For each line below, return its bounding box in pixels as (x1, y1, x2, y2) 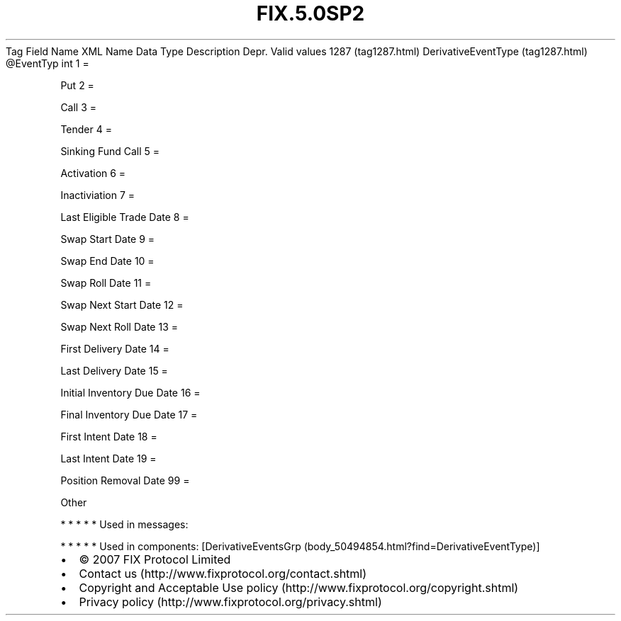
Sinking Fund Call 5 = (60, 144, 160, 157)
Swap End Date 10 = (60, 254, 155, 267)
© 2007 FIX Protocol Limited (79, 552, 231, 566)
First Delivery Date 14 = (60, 342, 169, 355)
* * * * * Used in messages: (60, 518, 189, 530)
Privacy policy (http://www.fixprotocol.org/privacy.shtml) (79, 594, 382, 609)
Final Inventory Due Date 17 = (60, 408, 198, 421)
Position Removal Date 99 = (60, 474, 190, 486)
